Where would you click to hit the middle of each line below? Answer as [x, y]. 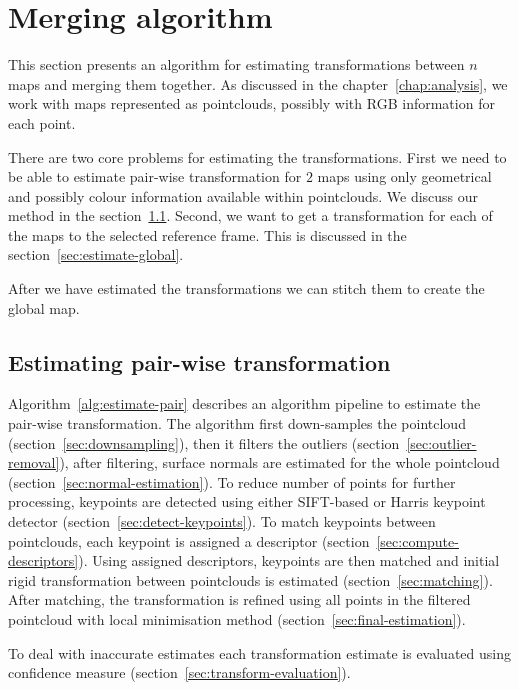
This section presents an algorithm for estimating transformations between [236, 64]
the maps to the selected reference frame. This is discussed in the [207, 234]
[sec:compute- [417, 540]
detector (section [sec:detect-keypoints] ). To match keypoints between [222, 521]
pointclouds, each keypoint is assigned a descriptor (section [189, 540]
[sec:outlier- [441, 442]
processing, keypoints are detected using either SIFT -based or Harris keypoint [247, 501]
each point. [42, 122]
